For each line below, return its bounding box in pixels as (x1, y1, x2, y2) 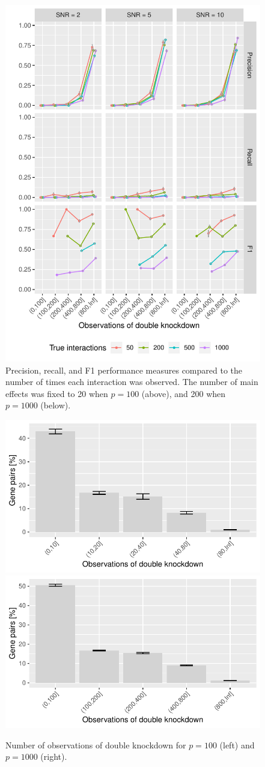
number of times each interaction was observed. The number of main (5, 375, 258, 388)
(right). (40, 750, 67, 763)
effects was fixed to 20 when (5, 387, 108, 399)
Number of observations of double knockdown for (5, 738, 186, 751)
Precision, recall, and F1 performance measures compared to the (5, 363, 243, 376)
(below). (40, 399, 71, 411)
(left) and (219, 738, 255, 751)
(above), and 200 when (141, 387, 226, 399)
